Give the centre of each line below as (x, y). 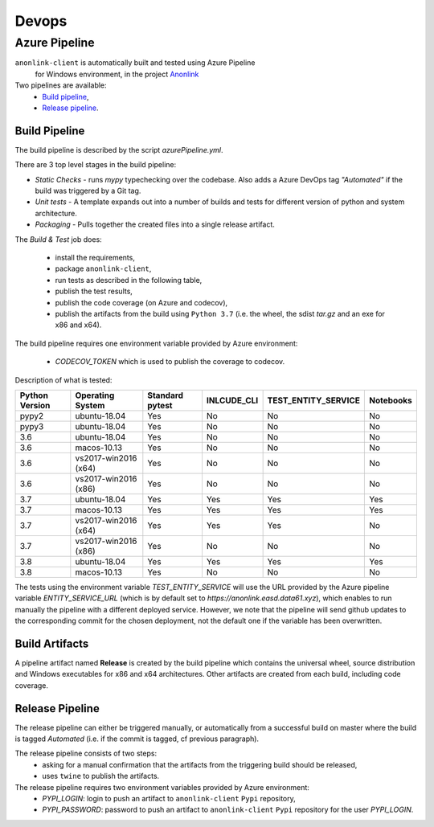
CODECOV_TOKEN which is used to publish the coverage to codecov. (170, 362)
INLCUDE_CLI (232, 400)
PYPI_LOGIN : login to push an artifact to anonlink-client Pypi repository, (169, 798)
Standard (166, 395)
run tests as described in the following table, (129, 280)
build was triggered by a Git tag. (88, 191)
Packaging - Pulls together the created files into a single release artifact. (155, 224)
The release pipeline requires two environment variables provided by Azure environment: (162, 787)
